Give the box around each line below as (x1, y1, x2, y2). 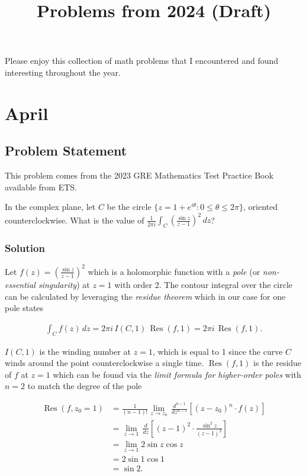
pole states (5, 302, 44, 314)
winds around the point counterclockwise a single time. (5, 357, 204, 369)
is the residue (253, 357, 302, 369)
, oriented (243, 200, 278, 213)
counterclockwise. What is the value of (5, 213, 144, 226)
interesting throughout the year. (5, 66, 121, 78)
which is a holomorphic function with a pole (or (88, 265, 260, 277)
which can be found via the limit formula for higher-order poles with (53, 368, 301, 380)
